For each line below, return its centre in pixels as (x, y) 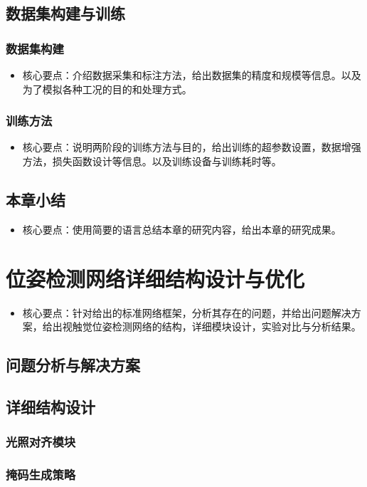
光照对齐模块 (41, 442)
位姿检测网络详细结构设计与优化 (155, 278)
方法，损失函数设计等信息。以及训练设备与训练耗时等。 (152, 161)
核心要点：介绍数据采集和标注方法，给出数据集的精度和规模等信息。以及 (192, 75)
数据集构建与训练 (65, 13)
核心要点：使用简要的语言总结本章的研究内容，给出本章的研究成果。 (182, 229)
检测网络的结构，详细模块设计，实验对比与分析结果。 (236, 326)
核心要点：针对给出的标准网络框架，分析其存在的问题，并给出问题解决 (187, 312)
